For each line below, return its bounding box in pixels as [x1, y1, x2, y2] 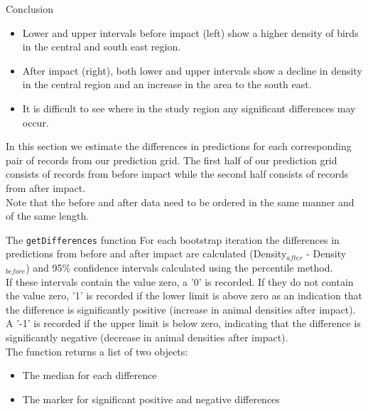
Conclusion [6, 1, 53, 16]
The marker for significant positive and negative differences [22, 391, 280, 406]
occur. [22, 114, 49, 129]
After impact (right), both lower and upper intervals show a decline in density [22, 63, 362, 78]
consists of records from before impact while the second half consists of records [6, 166, 349, 181]
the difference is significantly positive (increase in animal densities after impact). [6, 301, 356, 316]
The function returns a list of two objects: [6, 343, 188, 358]
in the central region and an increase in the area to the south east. [22, 77, 312, 92]
